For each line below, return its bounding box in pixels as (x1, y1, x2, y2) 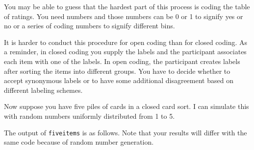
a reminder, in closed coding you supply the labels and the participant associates (4, 46, 247, 57)
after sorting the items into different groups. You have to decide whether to (4, 65, 230, 76)
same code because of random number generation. (4, 137, 154, 147)
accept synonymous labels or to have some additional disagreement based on (4, 75, 233, 86)
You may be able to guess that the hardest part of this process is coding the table (4, 1, 250, 11)
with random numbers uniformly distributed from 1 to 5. (4, 110, 175, 121)
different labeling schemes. (4, 85, 83, 95)
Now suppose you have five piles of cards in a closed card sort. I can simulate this (4, 101, 249, 111)
